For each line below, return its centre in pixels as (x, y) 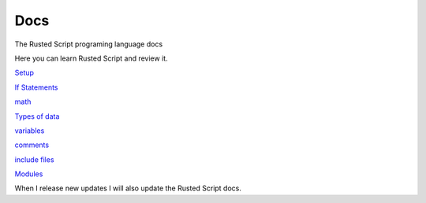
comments (32, 145)
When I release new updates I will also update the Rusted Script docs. (128, 188)
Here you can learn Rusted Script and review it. (92, 58)
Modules (29, 174)
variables (30, 131)
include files (34, 159)
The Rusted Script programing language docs (89, 44)
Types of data (37, 116)
